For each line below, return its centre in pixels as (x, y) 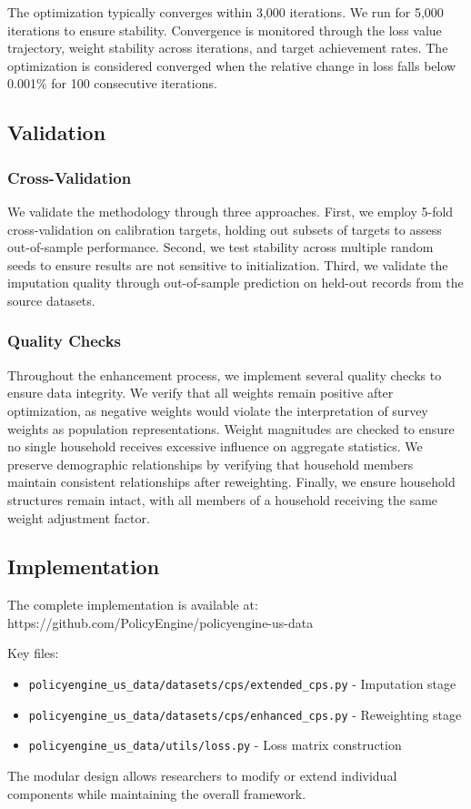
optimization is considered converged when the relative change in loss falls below (232, 65)
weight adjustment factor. (79, 517)
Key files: (33, 653)
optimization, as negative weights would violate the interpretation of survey (218, 410)
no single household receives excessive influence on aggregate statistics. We (215, 446)
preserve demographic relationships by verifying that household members (210, 464)
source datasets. (51, 300)
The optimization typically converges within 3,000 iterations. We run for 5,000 (225, 12)
